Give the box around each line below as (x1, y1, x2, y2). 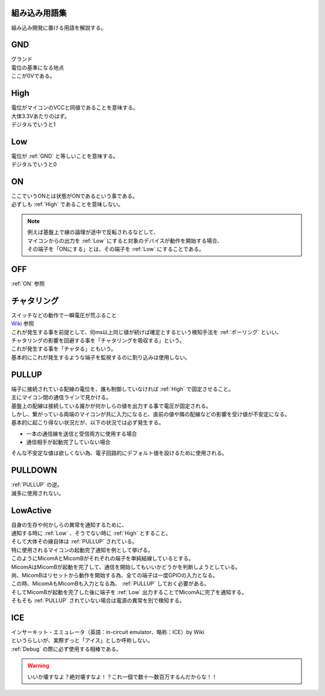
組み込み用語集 (11, 8, 67, 18)
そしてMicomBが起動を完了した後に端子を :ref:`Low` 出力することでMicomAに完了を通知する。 (11, 588, 247, 595)
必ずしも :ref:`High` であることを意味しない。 (11, 200, 123, 208)
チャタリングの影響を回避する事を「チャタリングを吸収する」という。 (11, 337, 185, 344)
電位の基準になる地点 (11, 64, 64, 71)
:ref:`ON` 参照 (11, 280, 45, 287)
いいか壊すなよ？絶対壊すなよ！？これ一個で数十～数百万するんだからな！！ (27, 673, 217, 680)
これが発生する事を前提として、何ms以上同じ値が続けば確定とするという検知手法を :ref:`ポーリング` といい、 (11, 328, 282, 335)
